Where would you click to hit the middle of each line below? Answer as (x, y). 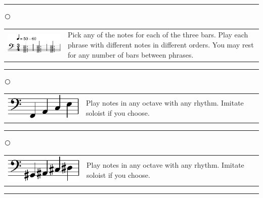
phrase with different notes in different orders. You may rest (161, 44)
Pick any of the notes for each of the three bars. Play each (158, 35)
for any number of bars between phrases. (130, 54)
